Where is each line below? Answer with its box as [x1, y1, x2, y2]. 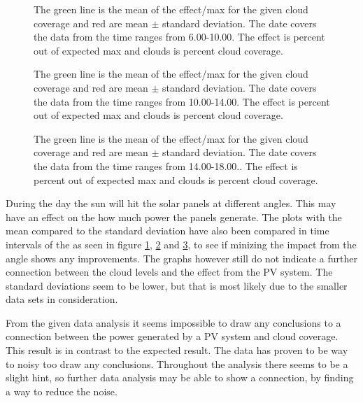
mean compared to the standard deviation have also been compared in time [6, 223, 329, 238]
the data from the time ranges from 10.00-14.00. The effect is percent [34, 94, 330, 108]
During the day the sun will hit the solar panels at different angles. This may [6, 196, 336, 211]
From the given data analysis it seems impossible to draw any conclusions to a [6, 315, 341, 330]
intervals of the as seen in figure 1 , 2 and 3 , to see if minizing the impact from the [6, 236, 357, 251]
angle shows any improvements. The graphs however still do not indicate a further [6, 250, 358, 265]
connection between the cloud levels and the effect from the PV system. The [6, 264, 333, 279]
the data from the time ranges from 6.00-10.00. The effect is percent [34, 29, 325, 44]
